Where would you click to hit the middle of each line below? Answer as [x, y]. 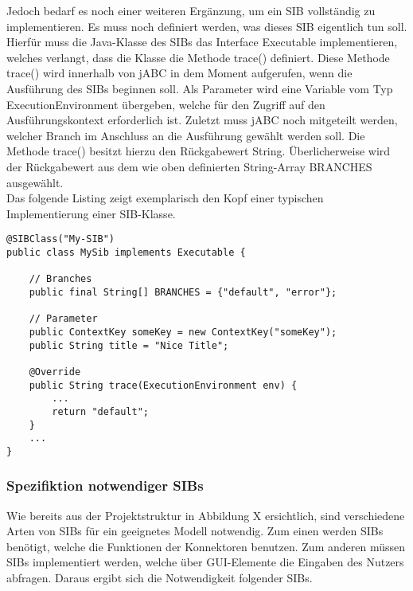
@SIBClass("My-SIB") [61, 239]
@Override [55, 372]
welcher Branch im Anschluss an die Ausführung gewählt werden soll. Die [186, 135]
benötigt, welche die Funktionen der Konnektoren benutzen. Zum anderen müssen [206, 546]
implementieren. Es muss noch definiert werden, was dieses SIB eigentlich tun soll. [207, 26]
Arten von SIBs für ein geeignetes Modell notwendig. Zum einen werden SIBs [195, 531]
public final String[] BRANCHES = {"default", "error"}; [183, 292]
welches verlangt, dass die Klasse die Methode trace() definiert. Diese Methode [198, 57]
